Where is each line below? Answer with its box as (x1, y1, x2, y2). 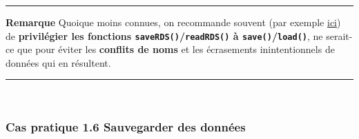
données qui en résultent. (6, 55, 111, 69)
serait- (326, 28, 353, 43)
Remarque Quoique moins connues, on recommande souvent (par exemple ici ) (6, 15, 341, 29)
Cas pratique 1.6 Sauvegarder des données (6, 118, 246, 135)
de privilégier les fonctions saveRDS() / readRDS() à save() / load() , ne (6, 28, 323, 43)
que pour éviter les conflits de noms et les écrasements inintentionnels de (17, 42, 335, 56)
